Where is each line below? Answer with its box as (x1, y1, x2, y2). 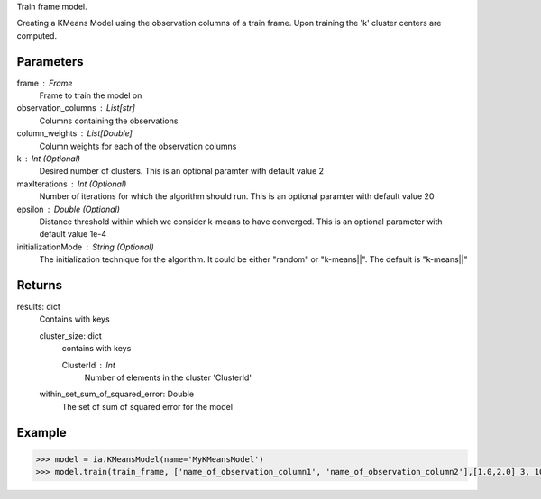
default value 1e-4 (39, 229, 107, 240)
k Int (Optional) (16, 153, 81, 164)
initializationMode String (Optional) (16, 241, 155, 252)
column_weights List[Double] (16, 128, 133, 139)
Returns (16, 277, 63, 293)
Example (16, 424, 67, 440)
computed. (16, 30, 58, 41)
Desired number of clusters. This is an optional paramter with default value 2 (39, 166, 325, 177)
